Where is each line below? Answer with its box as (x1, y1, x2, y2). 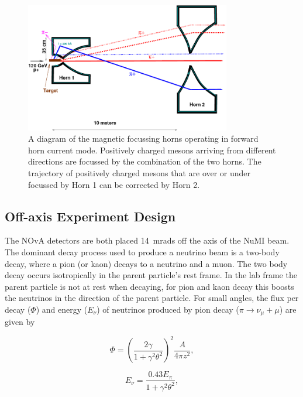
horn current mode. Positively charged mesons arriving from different (28, 143, 276, 156)
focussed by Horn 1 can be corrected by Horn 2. (28, 178, 200, 190)
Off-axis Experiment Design (5, 207, 176, 225)
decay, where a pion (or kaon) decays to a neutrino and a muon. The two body (5, 257, 288, 269)
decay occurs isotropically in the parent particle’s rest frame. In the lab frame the (5, 269, 297, 281)
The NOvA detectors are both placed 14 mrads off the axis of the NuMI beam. (5, 234, 290, 247)
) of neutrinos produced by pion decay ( (97, 303, 239, 315)
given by (5, 316, 35, 328)
